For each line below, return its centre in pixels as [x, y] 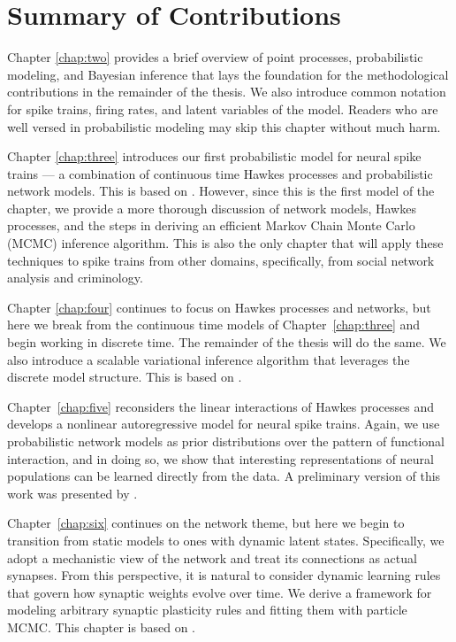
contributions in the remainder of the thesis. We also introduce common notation [227, 92]
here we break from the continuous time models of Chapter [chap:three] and [214, 325]
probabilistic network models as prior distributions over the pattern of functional [226, 441]
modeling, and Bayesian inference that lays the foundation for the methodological [228, 74]
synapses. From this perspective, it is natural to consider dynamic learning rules [224, 575]
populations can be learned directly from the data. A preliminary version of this [224, 476]
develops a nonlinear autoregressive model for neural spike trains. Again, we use [224, 424]
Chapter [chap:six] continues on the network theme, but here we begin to [206, 523]
